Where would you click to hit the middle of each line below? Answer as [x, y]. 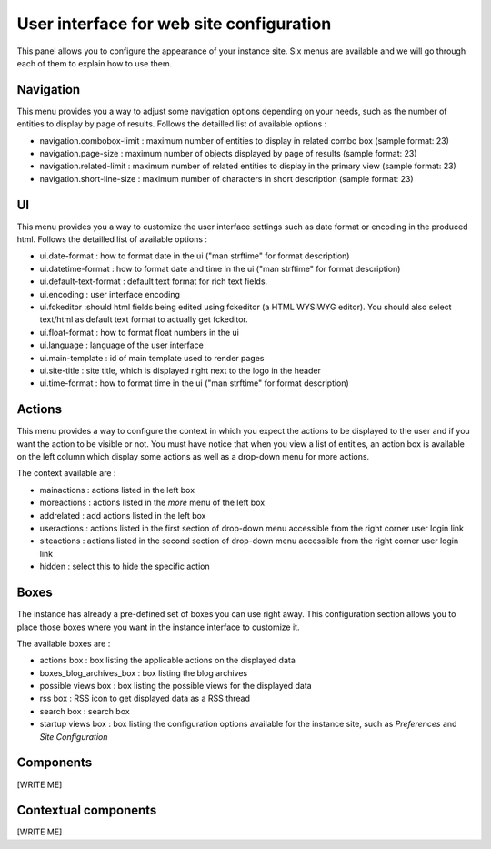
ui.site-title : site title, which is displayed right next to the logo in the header [180, 370]
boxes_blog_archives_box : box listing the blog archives [144, 672]
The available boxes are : [64, 643]
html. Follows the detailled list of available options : [112, 239]
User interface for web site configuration [174, 24]
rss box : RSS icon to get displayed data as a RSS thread [145, 698]
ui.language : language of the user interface [121, 345]
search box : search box [85, 711]
